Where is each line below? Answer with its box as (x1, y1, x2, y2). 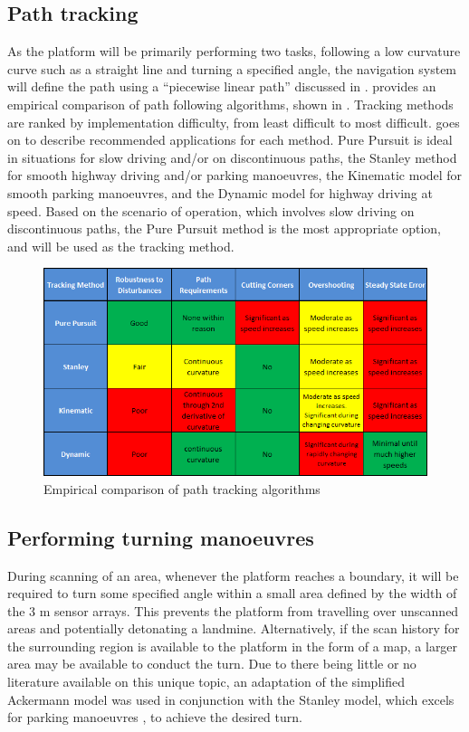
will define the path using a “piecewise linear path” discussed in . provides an (7, 77, 436, 96)
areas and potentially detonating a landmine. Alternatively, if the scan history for (7, 619, 460, 638)
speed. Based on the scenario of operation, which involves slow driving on (7, 201, 415, 220)
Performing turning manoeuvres (7, 523, 314, 551)
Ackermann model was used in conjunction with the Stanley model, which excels (7, 689, 455, 708)
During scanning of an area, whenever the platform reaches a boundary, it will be (7, 566, 459, 585)
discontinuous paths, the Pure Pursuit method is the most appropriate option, (7, 219, 442, 238)
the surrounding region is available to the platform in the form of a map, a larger (7, 636, 458, 655)
